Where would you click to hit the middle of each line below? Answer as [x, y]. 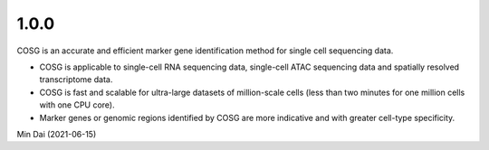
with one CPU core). [77, 105]
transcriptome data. [76, 80]
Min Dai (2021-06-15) [57, 134]
